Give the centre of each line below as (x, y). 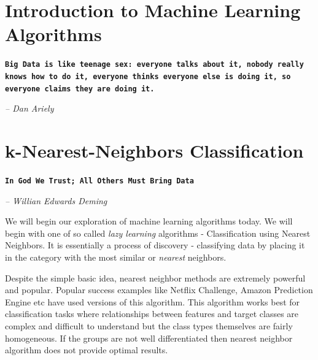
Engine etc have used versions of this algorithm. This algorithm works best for (153, 301)
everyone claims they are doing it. (80, 89)
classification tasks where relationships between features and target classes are (152, 314)
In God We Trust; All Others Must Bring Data (99, 181)
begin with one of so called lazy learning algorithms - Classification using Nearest (158, 233)
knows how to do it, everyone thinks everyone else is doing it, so (148, 76)
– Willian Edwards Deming (56, 200)
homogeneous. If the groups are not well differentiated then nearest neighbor (149, 338)
